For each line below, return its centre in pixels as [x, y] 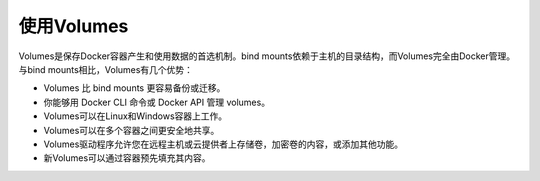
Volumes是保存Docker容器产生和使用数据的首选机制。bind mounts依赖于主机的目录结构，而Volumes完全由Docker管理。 [267, 56]
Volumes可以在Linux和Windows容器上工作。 [135, 116]
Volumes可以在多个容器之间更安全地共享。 [131, 130]
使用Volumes [73, 26]
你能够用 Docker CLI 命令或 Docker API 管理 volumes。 [156, 102]
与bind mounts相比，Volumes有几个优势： [106, 69]
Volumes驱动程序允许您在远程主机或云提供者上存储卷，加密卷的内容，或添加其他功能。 [223, 144]
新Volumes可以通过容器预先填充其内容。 [127, 158]
